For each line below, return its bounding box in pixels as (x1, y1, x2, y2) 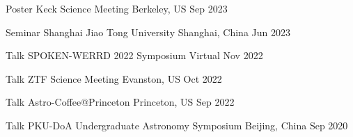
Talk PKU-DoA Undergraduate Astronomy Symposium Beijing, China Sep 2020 (6, 118, 348, 132)
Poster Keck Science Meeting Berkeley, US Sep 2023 (6, 1, 228, 15)
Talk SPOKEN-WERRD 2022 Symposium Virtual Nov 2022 (6, 48, 263, 63)
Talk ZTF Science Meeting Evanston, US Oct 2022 (6, 71, 222, 86)
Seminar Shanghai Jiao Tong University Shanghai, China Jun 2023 (6, 24, 291, 39)
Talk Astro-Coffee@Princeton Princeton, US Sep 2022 (6, 95, 235, 109)
